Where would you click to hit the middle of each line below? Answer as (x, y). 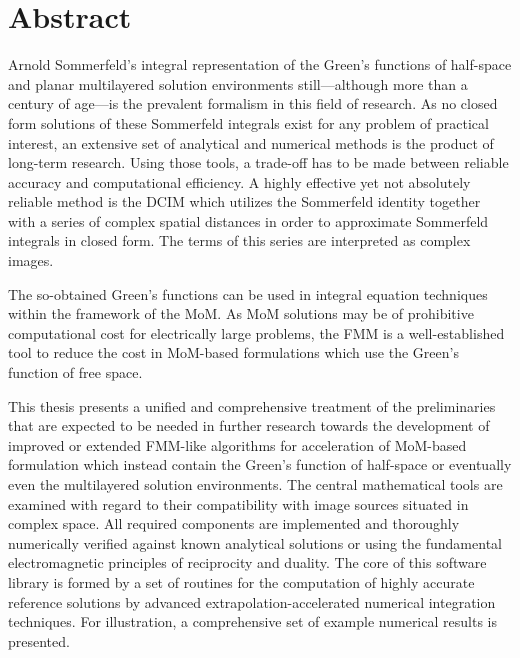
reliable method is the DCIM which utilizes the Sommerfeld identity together (244, 201)
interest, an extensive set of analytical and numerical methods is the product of (251, 142)
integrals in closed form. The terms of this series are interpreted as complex (239, 240)
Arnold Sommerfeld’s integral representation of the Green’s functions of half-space (260, 64)
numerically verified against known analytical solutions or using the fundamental (255, 542)
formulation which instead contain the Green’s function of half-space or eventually (260, 464)
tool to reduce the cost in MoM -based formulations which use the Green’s (233, 352)
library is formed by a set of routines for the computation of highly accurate (241, 581)
